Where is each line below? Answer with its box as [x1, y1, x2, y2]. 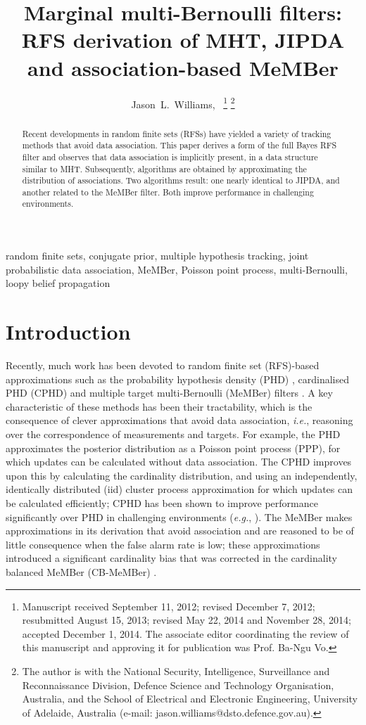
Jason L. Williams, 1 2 [131, 94, 235, 111]
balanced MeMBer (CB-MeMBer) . [6, 564, 157, 579]
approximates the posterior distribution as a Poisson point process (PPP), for [6, 440, 341, 455]
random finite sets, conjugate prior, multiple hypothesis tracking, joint [6, 248, 309, 263]
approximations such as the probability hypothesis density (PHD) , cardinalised [6, 371, 349, 386]
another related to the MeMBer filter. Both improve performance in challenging [22, 186, 314, 198]
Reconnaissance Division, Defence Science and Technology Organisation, [22, 677, 334, 692]
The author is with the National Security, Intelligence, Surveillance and [22, 663, 330, 678]
